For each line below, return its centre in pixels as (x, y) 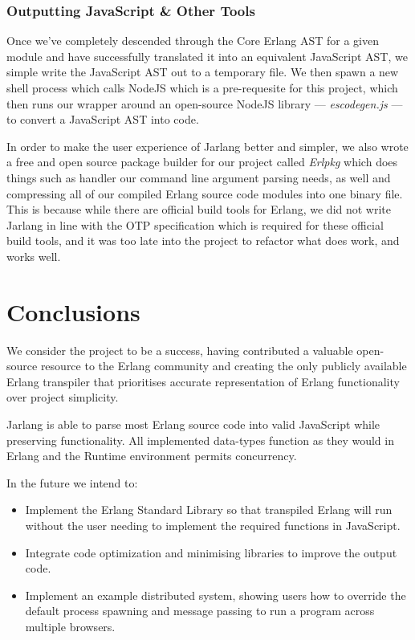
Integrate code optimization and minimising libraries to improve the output (211, 552)
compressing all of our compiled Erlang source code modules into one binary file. (205, 193)
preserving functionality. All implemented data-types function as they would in (200, 440)
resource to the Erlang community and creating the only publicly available (224, 366)
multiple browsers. (70, 626)
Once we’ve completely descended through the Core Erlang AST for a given (193, 41)
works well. (34, 256)
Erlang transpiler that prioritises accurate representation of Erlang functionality (203, 381)
